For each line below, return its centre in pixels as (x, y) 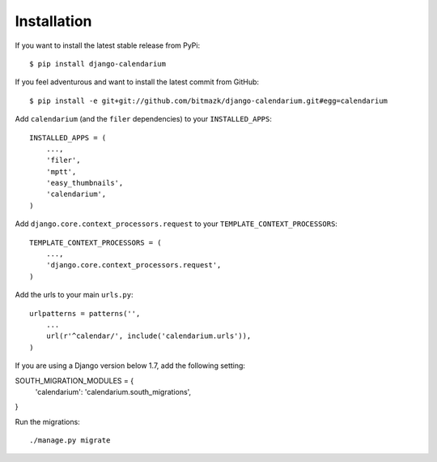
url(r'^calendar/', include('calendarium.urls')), (148, 336)
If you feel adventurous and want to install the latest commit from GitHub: (137, 82)
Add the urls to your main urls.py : (74, 295)
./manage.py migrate (70, 441)
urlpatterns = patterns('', (85, 313)
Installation (53, 21)
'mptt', (61, 171)
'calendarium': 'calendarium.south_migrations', (113, 391)
